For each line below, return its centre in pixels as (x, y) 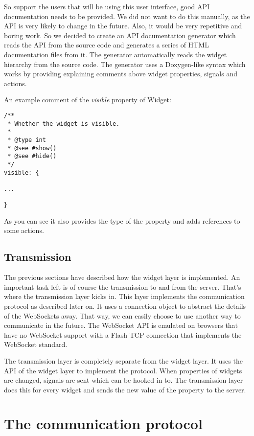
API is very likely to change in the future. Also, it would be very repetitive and (123, 26)
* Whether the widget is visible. (64, 124)
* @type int (27, 140)
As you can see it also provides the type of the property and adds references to (122, 220)
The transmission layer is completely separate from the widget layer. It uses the (123, 360)
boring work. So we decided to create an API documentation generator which (120, 35)
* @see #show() (32, 148)
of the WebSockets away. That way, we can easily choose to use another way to (122, 315)
